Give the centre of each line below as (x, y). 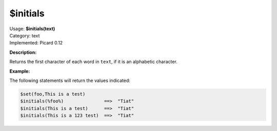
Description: (23, 52)
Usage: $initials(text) (32, 29)
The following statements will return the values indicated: (70, 80)
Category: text (25, 35)
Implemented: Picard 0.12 (36, 43)
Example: (20, 71)
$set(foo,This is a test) (53, 94)
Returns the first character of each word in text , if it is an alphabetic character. (94, 62)
